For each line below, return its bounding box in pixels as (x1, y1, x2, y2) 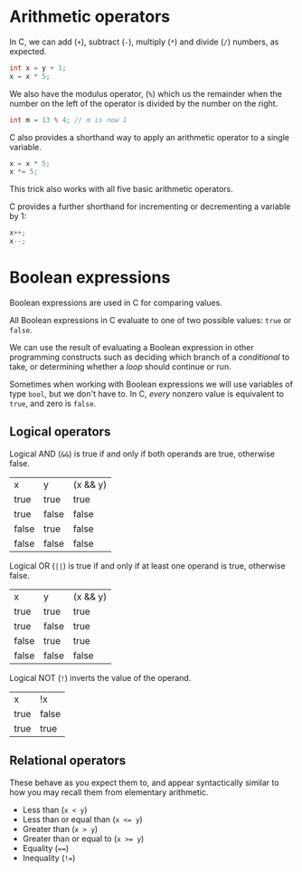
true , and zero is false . (9, 398, 97, 408)
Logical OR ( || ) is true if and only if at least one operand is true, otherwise (9, 560, 287, 571)
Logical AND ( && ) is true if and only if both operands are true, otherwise (9, 448, 276, 459)
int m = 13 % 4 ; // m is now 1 (9, 115, 127, 124)
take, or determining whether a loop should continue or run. (9, 361, 232, 372)
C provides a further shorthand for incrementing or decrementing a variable (9, 201, 291, 212)
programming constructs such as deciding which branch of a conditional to (9, 351, 290, 362)
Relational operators (9, 753, 127, 769)
